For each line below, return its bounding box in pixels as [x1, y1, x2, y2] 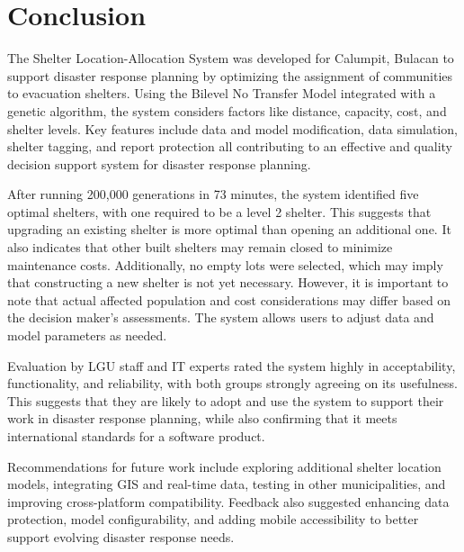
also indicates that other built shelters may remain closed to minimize [7, 238, 393, 257]
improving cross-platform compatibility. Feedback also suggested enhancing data [7, 492, 450, 511]
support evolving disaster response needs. [7, 527, 235, 546]
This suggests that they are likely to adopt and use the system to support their [7, 391, 444, 410]
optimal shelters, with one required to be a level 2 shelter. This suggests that [7, 202, 432, 221]
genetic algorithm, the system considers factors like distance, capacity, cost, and [7, 101, 447, 120]
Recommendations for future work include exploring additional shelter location [7, 457, 442, 475]
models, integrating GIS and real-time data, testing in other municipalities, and [7, 475, 446, 493]
